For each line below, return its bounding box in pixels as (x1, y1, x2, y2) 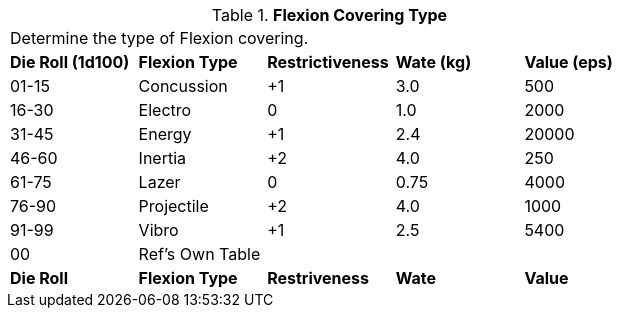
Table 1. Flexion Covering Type (211, 5, 448, 25)
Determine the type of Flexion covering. (10, 28, 309, 48)
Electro (138, 100, 192, 120)
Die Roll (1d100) (10, 52, 130, 72)
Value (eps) (524, 52, 613, 72)
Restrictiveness (267, 52, 389, 72)
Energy (138, 124, 192, 144)
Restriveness (267, 268, 370, 288)
